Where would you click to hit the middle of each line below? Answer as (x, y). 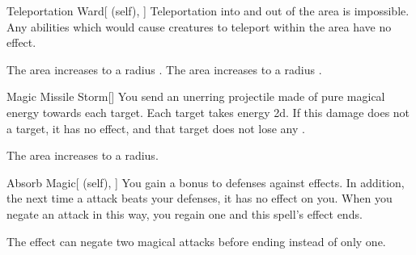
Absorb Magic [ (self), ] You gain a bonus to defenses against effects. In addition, (206, 182)
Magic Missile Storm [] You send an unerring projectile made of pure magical (196, 96)
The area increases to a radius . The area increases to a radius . (164, 69)
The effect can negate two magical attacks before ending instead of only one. (196, 241)
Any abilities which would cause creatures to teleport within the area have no (199, 26)
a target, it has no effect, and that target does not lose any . (156, 128)
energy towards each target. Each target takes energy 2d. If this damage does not (208, 112)
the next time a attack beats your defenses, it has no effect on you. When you (200, 198)
